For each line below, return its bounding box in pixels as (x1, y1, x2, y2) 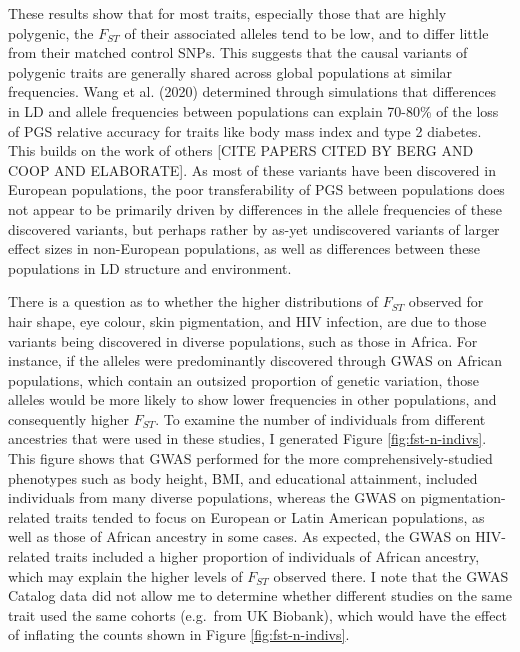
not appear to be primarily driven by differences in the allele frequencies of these (8, 198, 502, 219)
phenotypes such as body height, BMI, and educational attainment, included (8, 467, 478, 488)
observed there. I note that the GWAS (273, 565, 509, 586)
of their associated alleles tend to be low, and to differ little (124, 22, 489, 43)
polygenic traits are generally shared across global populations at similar (8, 61, 453, 82)
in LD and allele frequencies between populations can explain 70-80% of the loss (8, 100, 499, 121)
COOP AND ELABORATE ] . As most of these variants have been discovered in (8, 159, 496, 180)
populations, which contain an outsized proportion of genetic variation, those (8, 369, 479, 390)
